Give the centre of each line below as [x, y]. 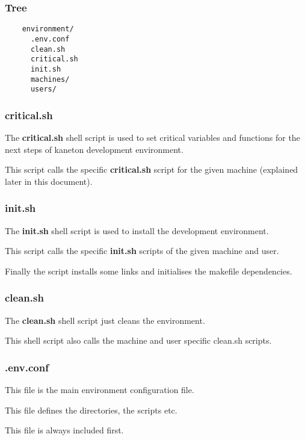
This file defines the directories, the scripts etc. [91, 410]
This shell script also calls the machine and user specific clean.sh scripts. [138, 340]
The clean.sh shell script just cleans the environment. [105, 320]
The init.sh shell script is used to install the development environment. [137, 230]
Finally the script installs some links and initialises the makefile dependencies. [149, 271]
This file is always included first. [64, 430]
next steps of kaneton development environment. [94, 149]
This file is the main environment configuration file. [100, 390]
